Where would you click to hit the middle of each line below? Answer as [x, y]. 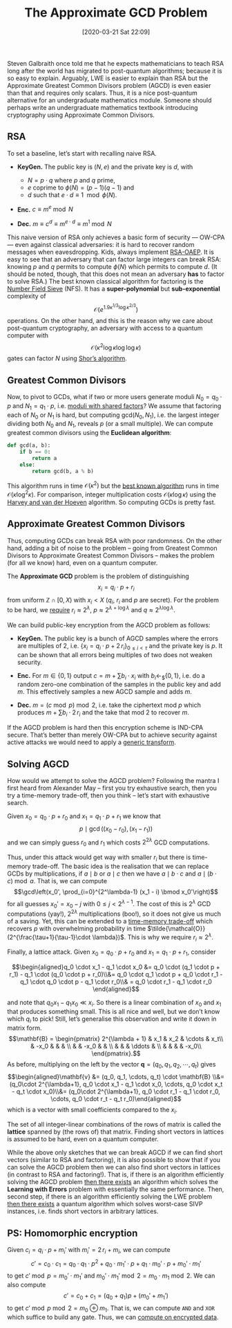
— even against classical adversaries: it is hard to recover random [101, 245]
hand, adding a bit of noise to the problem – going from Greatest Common [112, 548]
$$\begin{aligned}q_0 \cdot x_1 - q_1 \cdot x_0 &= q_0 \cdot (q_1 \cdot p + [116, 967]
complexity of [27, 296]
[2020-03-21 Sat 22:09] [116, 32]
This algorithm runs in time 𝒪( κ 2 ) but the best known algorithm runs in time [113, 485]
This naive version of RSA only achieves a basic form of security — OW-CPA [116, 237]
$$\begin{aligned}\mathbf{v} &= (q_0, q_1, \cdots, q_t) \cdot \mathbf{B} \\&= [116, 1076]
